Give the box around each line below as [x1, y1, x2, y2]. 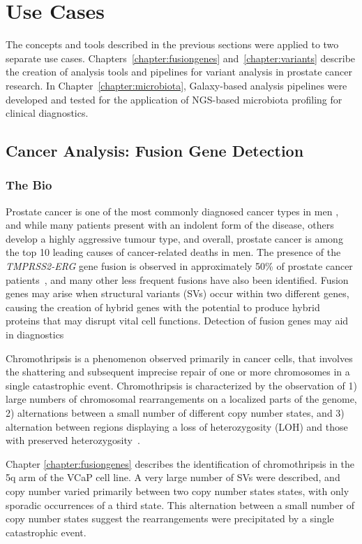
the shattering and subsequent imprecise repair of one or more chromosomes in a [6, 364, 350, 379]
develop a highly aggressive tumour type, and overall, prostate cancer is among [6, 231, 343, 245]
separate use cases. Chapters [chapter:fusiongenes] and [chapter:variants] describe [6, 50, 356, 65]
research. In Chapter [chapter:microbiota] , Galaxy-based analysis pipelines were [6, 78, 347, 92]
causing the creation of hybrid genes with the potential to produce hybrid [6, 299, 320, 314]
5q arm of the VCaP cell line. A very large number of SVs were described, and [6, 470, 340, 485]
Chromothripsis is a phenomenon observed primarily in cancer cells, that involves [6, 350, 353, 365]
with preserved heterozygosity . [6, 433, 140, 448]
